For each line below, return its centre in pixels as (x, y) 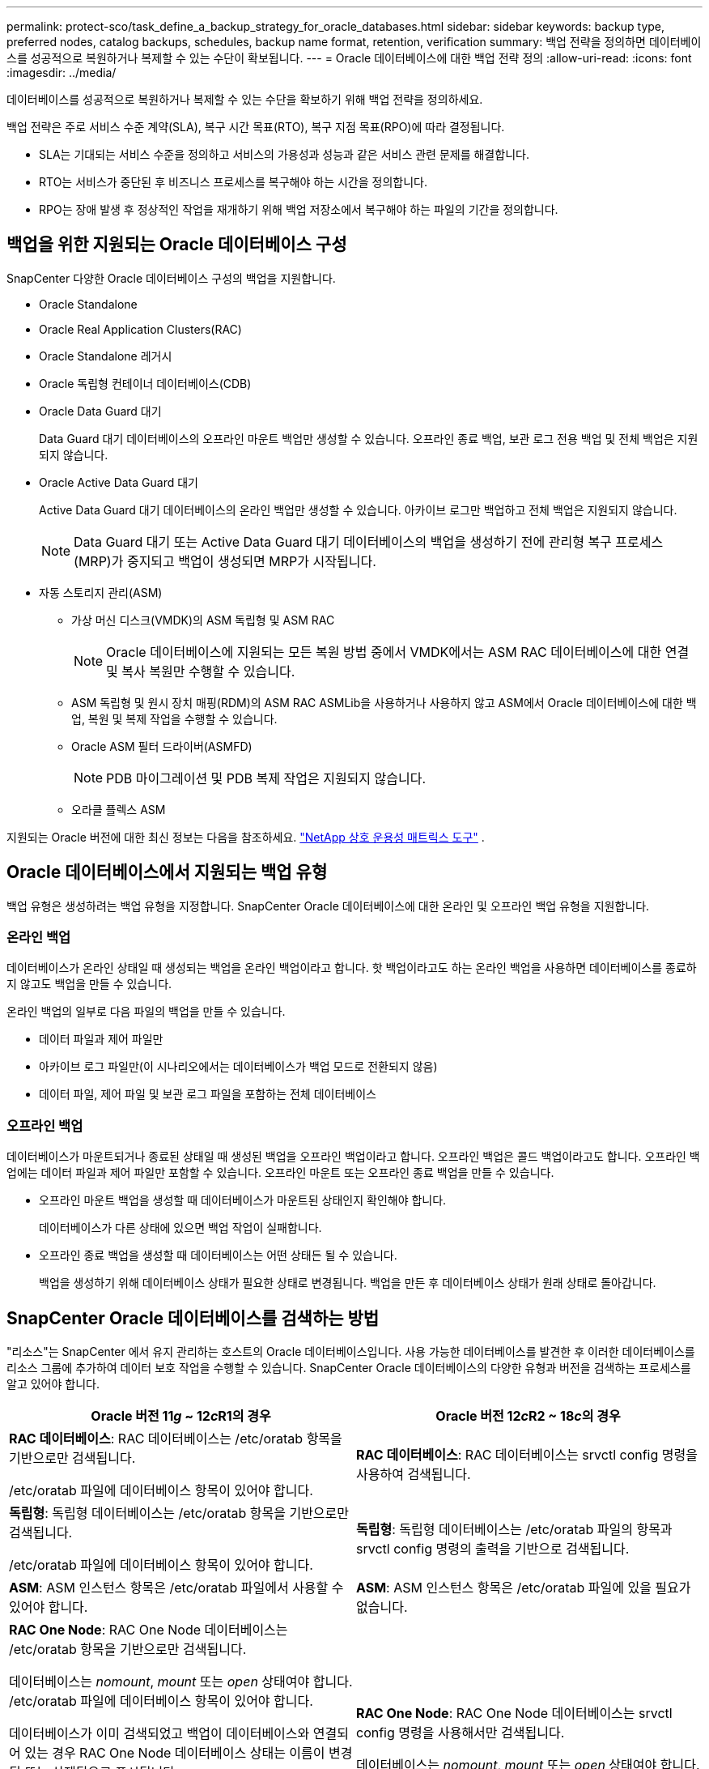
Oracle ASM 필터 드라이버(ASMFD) (162, 746)
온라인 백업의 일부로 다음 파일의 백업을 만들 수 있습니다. (146, 1012)
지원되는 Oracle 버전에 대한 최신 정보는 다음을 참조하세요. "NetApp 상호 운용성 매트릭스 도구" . (246, 837)
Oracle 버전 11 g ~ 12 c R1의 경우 (181, 1416)
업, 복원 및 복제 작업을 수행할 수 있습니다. (174, 718)
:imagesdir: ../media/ (62, 72)
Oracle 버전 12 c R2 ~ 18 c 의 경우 (528, 1416)
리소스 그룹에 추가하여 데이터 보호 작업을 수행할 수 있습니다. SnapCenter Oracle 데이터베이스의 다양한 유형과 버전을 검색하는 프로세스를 (349, 1368)
